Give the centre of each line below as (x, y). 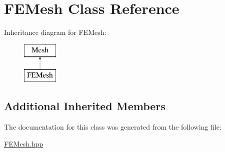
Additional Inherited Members (85, 106)
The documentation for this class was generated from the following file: (113, 127)
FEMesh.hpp (24, 143)
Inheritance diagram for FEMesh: (55, 32)
